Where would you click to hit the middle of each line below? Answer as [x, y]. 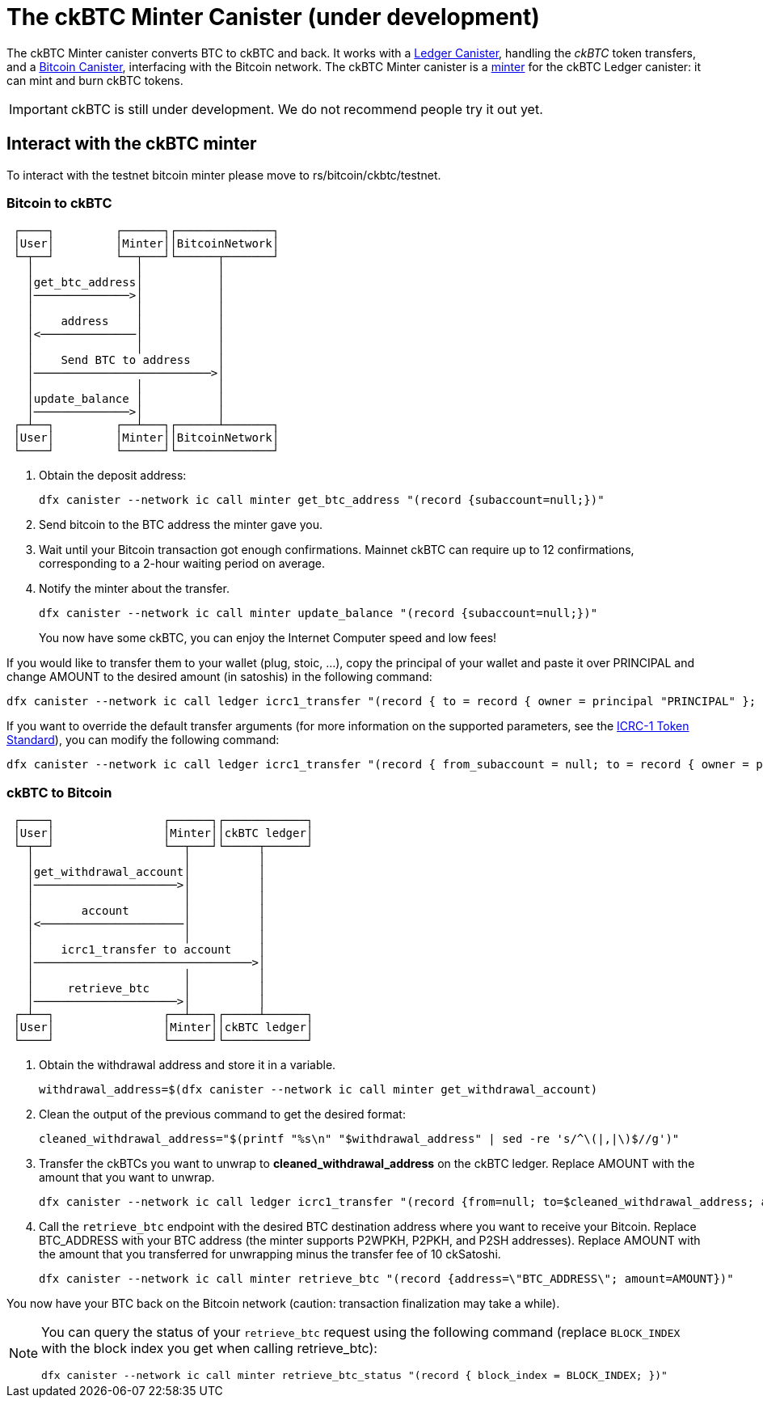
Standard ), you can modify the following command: [143, 740]
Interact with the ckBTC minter [132, 144]
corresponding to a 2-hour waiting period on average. [182, 564]
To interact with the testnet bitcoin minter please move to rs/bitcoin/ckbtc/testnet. [224, 175]
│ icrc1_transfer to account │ [146, 950]
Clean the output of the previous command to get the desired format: [222, 1114]
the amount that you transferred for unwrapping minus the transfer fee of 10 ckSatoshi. [270, 1254]
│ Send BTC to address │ [126, 360]
